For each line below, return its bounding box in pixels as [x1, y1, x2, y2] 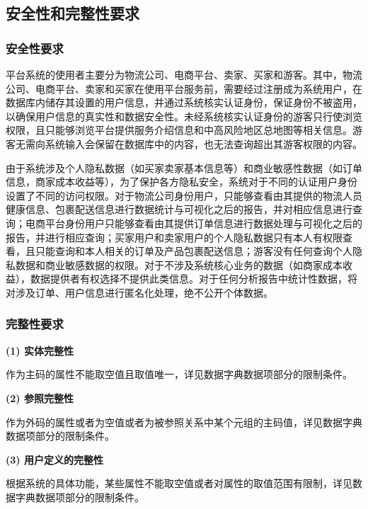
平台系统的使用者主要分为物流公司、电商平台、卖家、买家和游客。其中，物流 [6, 67, 362, 81]
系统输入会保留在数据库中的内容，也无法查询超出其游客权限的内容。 [45, 136, 362, 151]
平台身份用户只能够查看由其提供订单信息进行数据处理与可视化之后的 [45, 215, 362, 230]
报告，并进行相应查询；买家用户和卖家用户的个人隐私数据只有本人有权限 [6, 229, 343, 244]
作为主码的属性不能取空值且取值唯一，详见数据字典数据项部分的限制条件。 [6, 367, 352, 382]
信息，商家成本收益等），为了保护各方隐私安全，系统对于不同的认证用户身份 [6, 174, 357, 189]
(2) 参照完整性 [6, 390, 74, 405]
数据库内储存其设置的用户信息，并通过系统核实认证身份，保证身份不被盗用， [6, 95, 362, 110]
